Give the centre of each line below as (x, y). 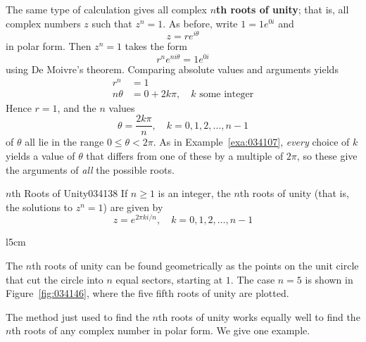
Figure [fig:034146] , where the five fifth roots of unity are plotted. (147, 293)
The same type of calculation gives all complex (106, 9)
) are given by (133, 207)
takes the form (156, 46)
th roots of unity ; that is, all (283, 9)
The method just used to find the (77, 316)
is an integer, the (194, 193)
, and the (77, 107)
